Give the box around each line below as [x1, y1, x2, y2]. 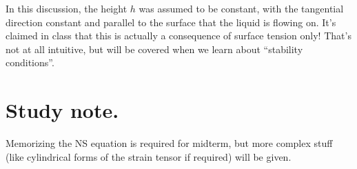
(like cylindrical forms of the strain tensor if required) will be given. [6, 149, 292, 163]
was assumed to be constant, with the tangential [139, 1, 344, 15]
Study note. [6, 96, 119, 124]
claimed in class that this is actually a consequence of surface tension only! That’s [6, 28, 351, 43]
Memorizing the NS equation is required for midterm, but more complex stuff [6, 136, 333, 150]
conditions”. [6, 55, 54, 70]
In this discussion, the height [6, 1, 127, 15]
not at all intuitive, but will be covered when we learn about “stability [6, 41, 303, 56]
